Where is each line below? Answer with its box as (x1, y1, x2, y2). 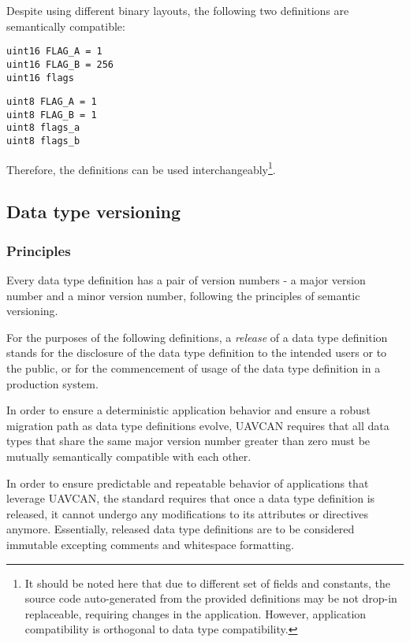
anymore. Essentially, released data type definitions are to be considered (6, 521, 355, 537)
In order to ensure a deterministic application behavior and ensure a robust (6, 402, 371, 418)
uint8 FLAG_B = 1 (6, 109, 97, 121)
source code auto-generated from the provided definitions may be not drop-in (24, 590, 397, 607)
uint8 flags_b (6, 135, 80, 147)
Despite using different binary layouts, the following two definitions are (6, 2, 349, 18)
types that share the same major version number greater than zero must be (6, 432, 371, 449)
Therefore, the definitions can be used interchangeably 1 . (6, 158, 276, 177)
